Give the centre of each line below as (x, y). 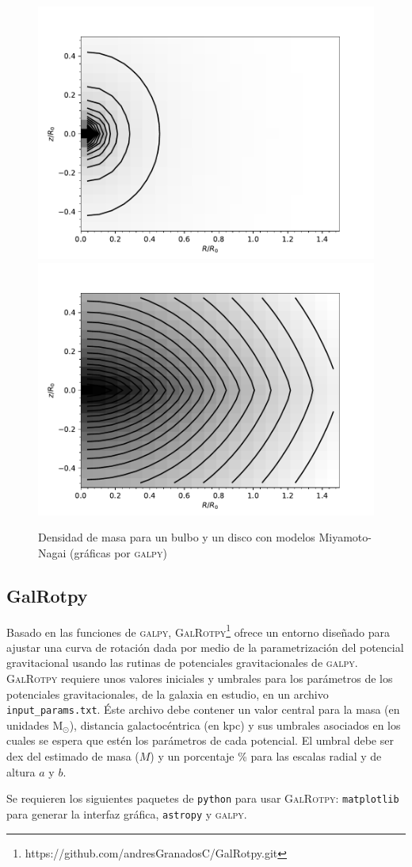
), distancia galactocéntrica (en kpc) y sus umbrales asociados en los (235, 724)
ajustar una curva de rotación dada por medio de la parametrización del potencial (205, 647)
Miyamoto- (345, 537)
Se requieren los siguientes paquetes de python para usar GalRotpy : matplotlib (203, 798)
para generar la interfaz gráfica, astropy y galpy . (127, 813)
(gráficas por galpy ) (118, 552)
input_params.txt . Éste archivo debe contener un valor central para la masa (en (203, 709)
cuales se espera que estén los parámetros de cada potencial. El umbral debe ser (200, 740)
